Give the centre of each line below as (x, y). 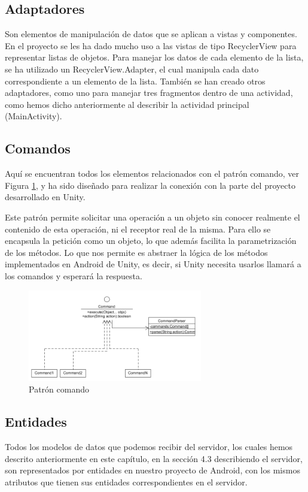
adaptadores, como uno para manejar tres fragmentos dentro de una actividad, (149, 93)
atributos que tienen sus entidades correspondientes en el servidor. (126, 482)
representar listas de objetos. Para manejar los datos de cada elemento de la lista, (154, 57)
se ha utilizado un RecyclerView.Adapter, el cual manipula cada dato (132, 69)
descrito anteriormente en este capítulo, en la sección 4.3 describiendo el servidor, (154, 458)
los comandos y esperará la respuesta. (74, 275)
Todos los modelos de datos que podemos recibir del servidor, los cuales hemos (149, 447)
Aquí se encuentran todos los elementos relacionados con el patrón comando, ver (152, 173)
